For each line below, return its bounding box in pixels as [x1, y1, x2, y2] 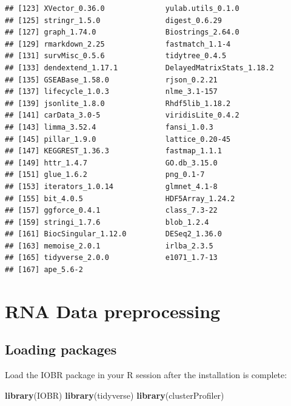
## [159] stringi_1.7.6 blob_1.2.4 [5, 218, 209, 227]
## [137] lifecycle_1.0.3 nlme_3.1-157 [5, 87, 218, 96]
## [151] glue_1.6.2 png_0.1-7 [5, 170, 205, 179]
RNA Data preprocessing [5, 298, 221, 323]
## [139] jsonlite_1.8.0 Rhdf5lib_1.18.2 [5, 99, 231, 108]
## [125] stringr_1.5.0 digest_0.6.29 [5, 16, 222, 25]
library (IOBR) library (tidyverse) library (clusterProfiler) [5, 388, 224, 401]
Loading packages [5, 340, 117, 359]
